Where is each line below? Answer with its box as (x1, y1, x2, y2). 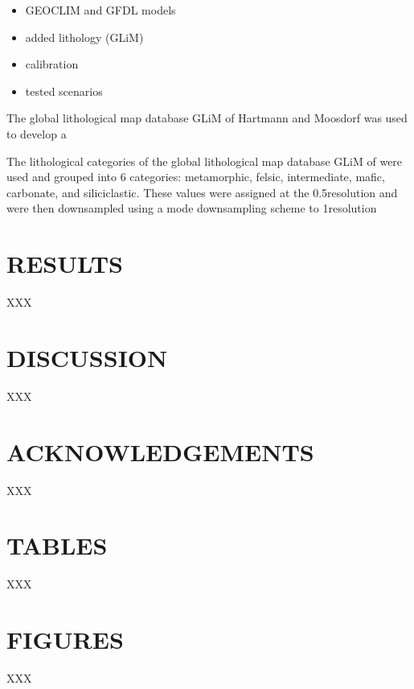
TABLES (6, 529, 108, 562)
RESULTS (6, 247, 123, 280)
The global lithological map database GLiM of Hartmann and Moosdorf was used (6, 109, 408, 126)
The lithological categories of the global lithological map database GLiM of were (6, 152, 403, 169)
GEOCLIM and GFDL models (25, 2, 176, 18)
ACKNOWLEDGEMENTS (6, 435, 314, 468)
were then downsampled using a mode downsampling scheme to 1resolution (6, 200, 377, 217)
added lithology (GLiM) (25, 28, 144, 45)
